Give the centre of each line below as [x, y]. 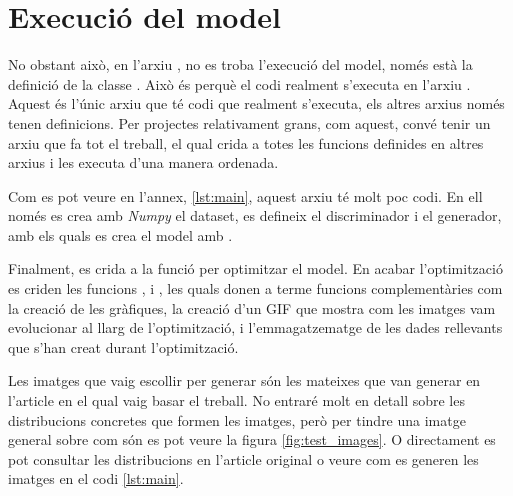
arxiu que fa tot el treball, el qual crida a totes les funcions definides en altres [246, 142]
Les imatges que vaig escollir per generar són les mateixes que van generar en [244, 380]
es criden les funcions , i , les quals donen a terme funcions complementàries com [255, 288]
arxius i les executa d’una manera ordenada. [143, 162]
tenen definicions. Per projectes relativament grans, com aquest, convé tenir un [249, 122]
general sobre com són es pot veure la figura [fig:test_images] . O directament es [252, 439]
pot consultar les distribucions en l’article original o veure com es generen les [243, 458]
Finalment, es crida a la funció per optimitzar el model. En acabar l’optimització [255, 268]
